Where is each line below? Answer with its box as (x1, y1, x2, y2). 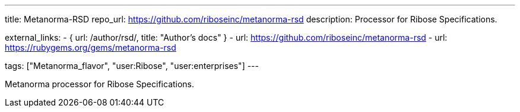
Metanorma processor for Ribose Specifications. (5, 79, 195, 89)
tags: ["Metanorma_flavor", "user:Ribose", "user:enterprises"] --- (5, 61, 259, 71)
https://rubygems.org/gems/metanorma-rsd (5, 42, 176, 52)
